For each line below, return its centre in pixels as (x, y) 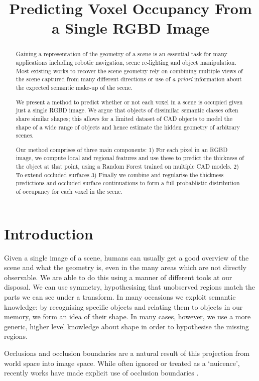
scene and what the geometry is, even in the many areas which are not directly (125, 267)
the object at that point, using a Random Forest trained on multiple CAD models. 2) (127, 166)
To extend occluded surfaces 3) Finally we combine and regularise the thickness (120, 174)
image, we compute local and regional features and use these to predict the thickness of (130, 158)
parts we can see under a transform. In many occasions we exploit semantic (120, 296)
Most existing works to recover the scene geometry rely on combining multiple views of (129, 71)
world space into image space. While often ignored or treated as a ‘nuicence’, (122, 363)
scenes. (25, 135)
